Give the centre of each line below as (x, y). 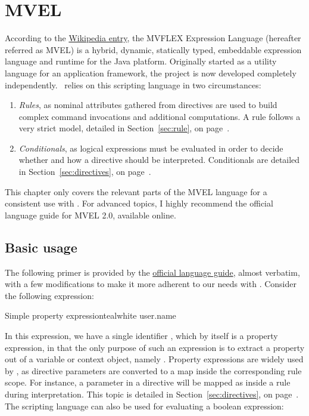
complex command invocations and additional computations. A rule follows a (160, 116)
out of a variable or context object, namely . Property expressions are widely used (154, 359)
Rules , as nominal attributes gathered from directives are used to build (148, 105)
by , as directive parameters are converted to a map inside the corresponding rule (153, 370)
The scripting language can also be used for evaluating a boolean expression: (144, 406)
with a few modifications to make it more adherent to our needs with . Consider (151, 284)
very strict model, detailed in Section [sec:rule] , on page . (124, 128)
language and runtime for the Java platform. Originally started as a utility (141, 61)
